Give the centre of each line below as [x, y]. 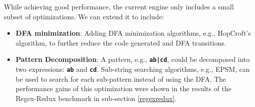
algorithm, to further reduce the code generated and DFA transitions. [121, 42]
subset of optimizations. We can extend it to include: [84, 16]
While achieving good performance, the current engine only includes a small [119, 6]
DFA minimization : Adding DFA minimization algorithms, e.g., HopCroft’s [133, 33]
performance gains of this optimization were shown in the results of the [123, 88]
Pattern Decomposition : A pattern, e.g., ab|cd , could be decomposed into [133, 59]
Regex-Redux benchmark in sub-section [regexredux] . [96, 98]
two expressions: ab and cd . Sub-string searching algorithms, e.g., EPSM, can [133, 69]
